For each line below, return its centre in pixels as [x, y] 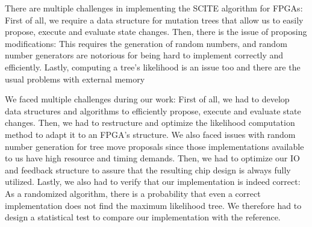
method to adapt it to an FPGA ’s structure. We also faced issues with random [150, 134]
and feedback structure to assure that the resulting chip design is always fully [148, 169]
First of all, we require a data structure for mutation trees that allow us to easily [154, 20]
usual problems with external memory [75, 79]
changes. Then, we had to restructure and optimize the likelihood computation [150, 123]
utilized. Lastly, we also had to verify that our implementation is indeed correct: [153, 182]
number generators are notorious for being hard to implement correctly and [144, 55]
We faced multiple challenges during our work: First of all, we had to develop [147, 99]
